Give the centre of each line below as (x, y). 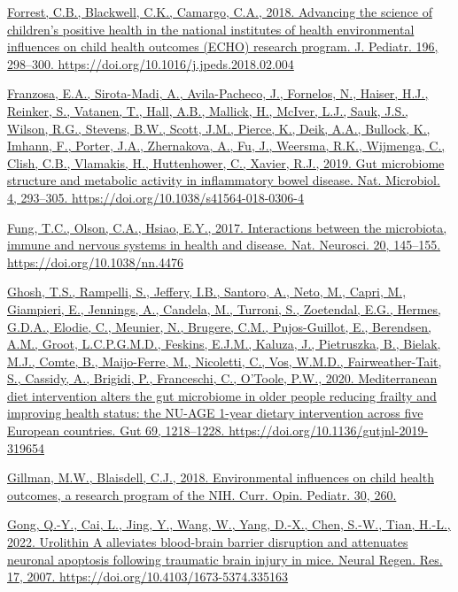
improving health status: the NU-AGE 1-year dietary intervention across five (215, 413)
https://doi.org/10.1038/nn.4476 (95, 261)
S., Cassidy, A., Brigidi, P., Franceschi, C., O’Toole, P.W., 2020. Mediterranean (222, 378)
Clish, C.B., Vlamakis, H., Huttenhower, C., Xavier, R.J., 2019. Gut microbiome (226, 162)
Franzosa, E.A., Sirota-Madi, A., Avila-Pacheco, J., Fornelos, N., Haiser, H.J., (218, 93)
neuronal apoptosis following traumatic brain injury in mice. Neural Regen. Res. (225, 559)
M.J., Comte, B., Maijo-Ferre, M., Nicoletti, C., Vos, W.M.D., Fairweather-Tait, (225, 361)
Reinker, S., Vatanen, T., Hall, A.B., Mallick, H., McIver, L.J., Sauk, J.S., (208, 110)
